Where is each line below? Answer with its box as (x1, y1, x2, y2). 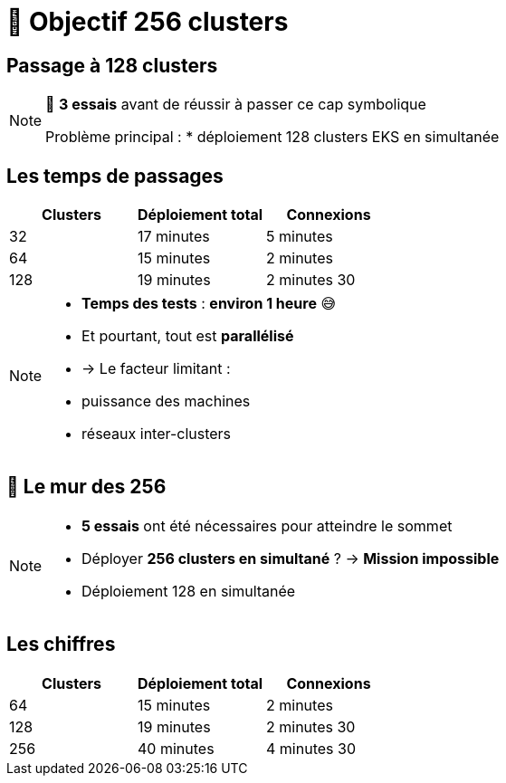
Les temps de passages (6, 164, 224, 187)
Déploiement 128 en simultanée (81, 581, 296, 600)
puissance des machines (81, 392, 251, 411)
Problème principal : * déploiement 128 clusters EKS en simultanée (45, 128, 500, 147)
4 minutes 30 (266, 739, 356, 758)
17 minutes (138, 227, 210, 246)
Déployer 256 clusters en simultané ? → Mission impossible (81, 549, 500, 568)
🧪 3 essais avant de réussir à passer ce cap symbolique (45, 95, 426, 114)
